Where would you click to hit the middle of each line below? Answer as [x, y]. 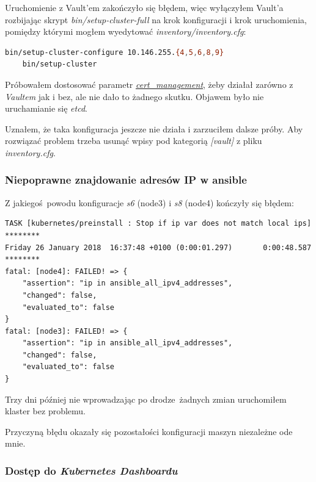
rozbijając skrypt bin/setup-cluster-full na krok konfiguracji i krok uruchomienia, [156, 19]
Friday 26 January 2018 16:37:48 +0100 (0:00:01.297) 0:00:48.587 [158, 247]
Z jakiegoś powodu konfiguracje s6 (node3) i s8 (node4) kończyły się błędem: [149, 202]
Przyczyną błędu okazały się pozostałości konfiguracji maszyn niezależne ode [149, 431]
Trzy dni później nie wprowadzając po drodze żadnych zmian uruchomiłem [146, 399]
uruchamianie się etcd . [46, 108]
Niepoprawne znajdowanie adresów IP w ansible [126, 180]
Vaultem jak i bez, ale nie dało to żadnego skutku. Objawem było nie [134, 96]
